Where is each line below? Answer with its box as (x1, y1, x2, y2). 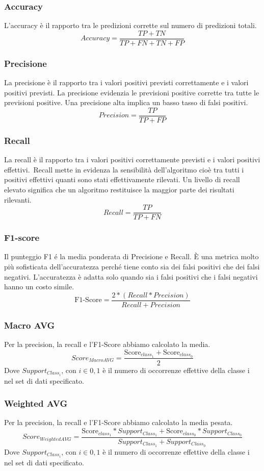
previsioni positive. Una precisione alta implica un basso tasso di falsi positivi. (4, 97, 248, 108)
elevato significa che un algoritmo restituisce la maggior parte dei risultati (4, 184, 234, 194)
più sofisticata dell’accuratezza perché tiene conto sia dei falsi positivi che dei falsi (4, 261, 260, 271)
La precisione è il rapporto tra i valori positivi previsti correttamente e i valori (4, 77, 249, 88)
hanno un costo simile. (4, 281, 74, 292)
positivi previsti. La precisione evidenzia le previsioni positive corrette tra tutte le (4, 87, 259, 97)
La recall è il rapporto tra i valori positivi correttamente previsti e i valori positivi (4, 154, 260, 165)
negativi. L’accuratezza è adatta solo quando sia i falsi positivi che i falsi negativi (4, 271, 258, 282)
